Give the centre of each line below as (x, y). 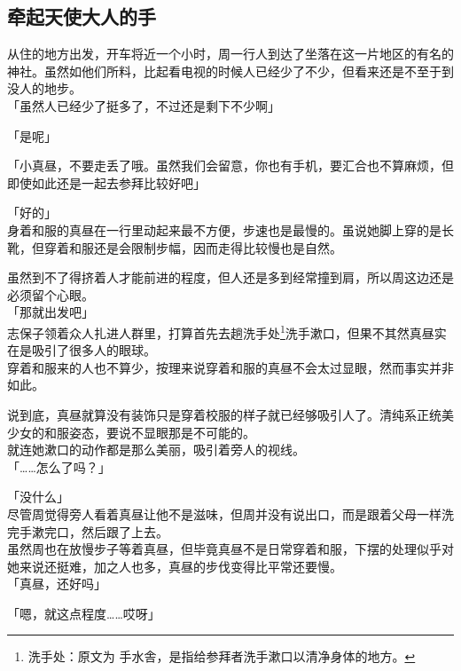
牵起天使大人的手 (82, 16)
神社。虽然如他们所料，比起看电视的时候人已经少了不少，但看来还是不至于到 (230, 71)
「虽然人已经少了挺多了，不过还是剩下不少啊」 (144, 105)
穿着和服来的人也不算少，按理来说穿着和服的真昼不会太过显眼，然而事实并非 (230, 367)
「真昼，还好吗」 (57, 584)
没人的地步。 (44, 88)
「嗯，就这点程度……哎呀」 (84, 613)
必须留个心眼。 (51, 294)
